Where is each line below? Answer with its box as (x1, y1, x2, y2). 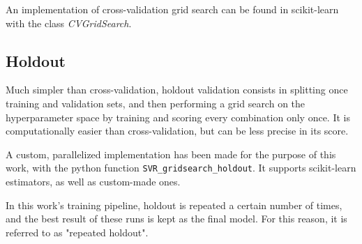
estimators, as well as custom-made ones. (6, 174, 181, 189)
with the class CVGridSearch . (6, 15, 132, 30)
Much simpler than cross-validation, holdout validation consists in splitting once (6, 82, 348, 97)
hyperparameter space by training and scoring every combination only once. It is (6, 109, 350, 124)
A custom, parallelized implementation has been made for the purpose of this (6, 146, 336, 161)
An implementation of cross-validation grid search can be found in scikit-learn (6, 2, 339, 16)
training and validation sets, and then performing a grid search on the (6, 96, 306, 110)
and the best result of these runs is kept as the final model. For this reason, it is (6, 211, 347, 226)
